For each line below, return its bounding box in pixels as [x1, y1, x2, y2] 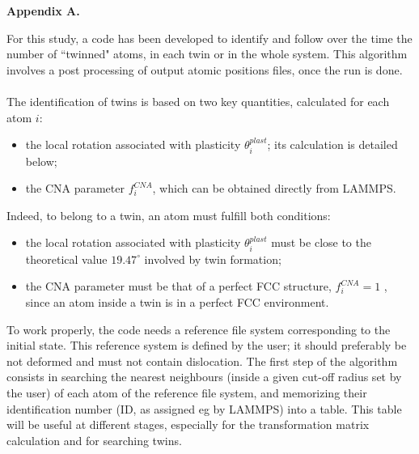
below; [25, 152, 57, 169]
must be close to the [271, 234, 371, 251]
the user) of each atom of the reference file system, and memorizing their [6, 384, 367, 401]
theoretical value [25, 250, 108, 267]
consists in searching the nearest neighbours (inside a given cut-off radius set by [6, 368, 402, 385]
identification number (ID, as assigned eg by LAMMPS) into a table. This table [6, 400, 402, 417]
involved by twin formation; [144, 250, 281, 267]
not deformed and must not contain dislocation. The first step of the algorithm [6, 352, 398, 369]
